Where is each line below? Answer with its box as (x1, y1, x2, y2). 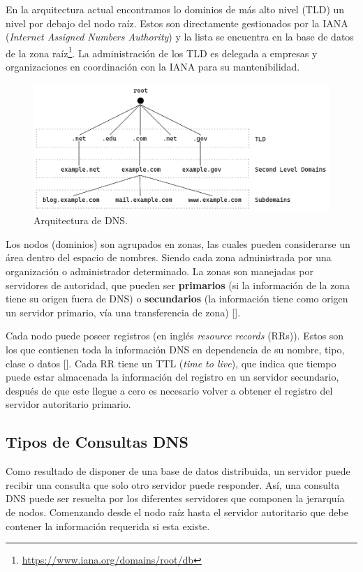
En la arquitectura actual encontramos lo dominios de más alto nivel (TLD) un (6, 2, 345, 16)
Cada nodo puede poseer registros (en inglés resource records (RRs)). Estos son (6, 328, 344, 343)
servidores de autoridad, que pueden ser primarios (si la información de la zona (6, 277, 350, 292)
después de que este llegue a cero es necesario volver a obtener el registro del (6, 383, 333, 397)
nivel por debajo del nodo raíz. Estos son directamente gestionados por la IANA (6, 15, 348, 30)
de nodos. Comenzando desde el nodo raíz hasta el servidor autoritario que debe (6, 504, 348, 519)
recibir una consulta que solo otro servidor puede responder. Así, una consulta (6, 477, 340, 492)
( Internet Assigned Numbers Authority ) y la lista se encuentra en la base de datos (6, 29, 354, 44)
